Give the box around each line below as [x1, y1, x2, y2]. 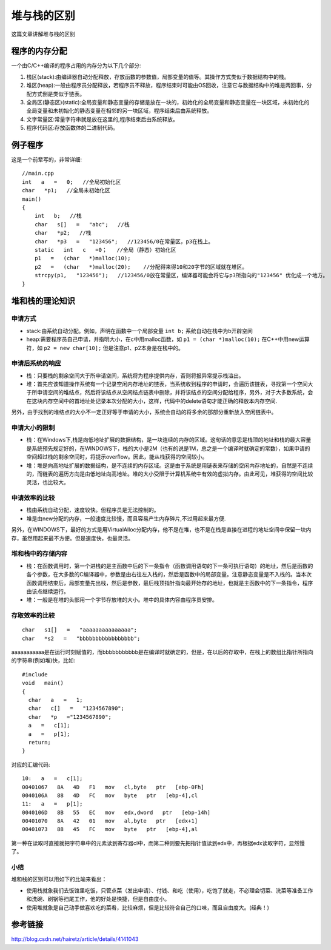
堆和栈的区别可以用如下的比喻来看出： [11, 875, 107, 883]
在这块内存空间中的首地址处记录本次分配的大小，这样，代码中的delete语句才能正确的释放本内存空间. [26, 397, 277, 405]
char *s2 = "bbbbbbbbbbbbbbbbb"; [22, 635, 141, 642]
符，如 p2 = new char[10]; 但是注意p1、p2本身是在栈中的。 [26, 344, 184, 351]
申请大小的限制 [11, 423, 55, 432]
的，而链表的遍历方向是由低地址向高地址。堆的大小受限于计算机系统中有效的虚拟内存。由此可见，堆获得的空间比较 [26, 470, 313, 477]
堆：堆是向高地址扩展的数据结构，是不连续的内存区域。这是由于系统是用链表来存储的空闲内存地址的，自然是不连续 [26, 462, 313, 469]
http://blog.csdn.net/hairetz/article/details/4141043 [11, 935, 139, 943]
